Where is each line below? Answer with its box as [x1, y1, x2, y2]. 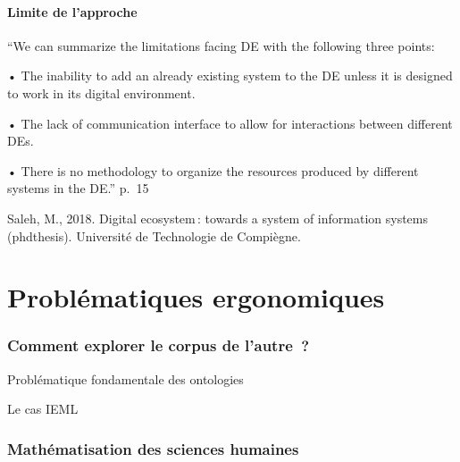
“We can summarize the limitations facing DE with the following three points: [7, 36, 435, 55]
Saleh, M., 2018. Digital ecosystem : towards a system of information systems [7, 208, 429, 227]
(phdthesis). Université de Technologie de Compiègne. [7, 226, 301, 245]
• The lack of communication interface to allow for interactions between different [7, 113, 453, 132]
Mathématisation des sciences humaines [7, 437, 299, 459]
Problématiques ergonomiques [7, 279, 385, 315]
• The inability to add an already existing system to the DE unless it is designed [7, 66, 453, 85]
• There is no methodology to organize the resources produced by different [7, 161, 419, 180]
